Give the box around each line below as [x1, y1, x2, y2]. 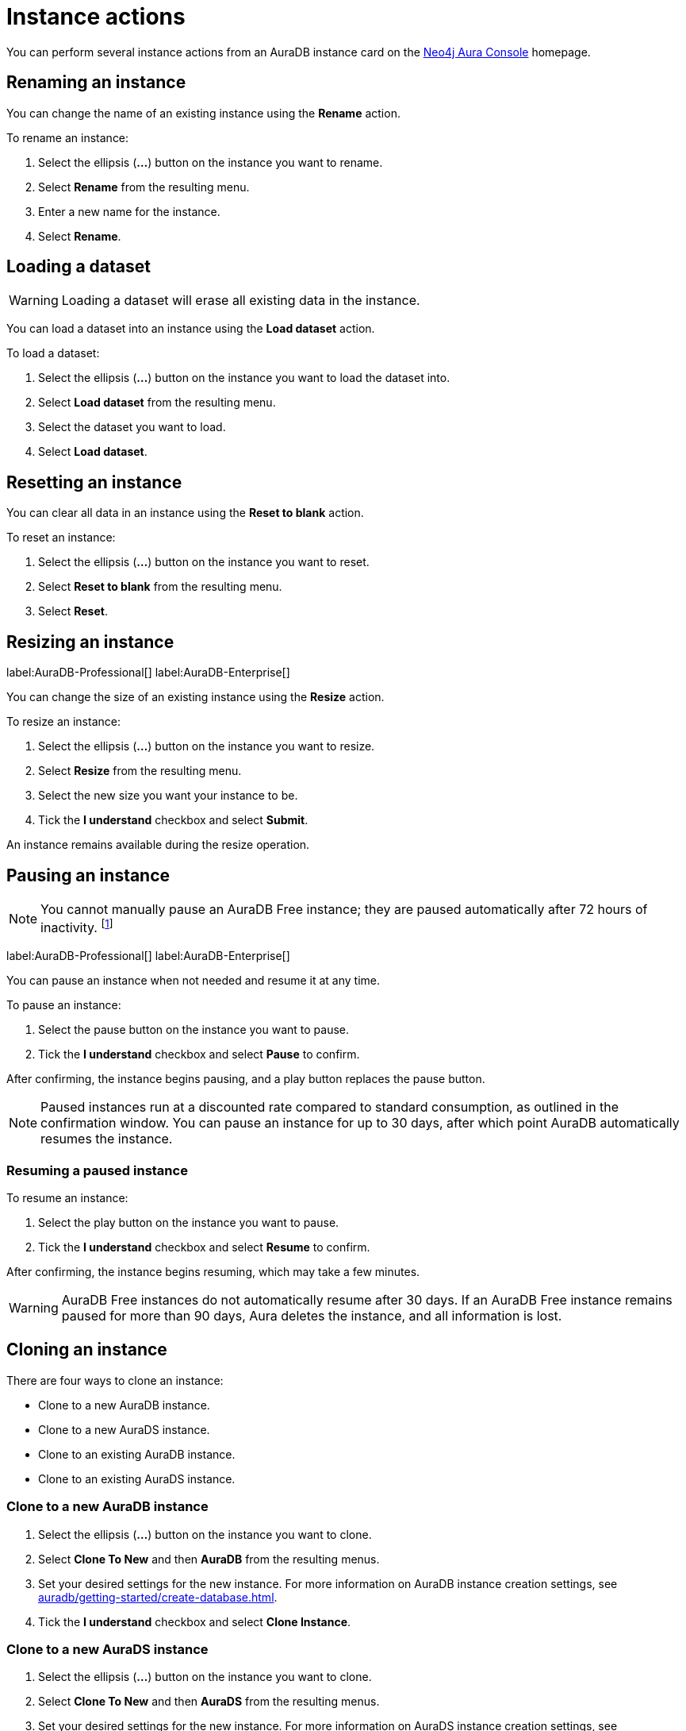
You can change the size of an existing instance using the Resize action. [6, 690, 385, 704]
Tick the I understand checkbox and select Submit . [38, 813, 309, 827]
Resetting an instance [6, 472, 182, 492]
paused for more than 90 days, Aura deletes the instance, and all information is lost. [61, 1308, 562, 1324]
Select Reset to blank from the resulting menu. [38, 580, 282, 594]
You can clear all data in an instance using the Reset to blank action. [6, 506, 364, 520]
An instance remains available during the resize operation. [6, 838, 310, 852]
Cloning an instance [6, 1340, 167, 1360]
